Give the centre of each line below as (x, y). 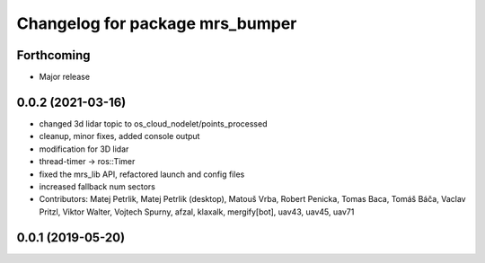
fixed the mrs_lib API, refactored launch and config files (142, 174)
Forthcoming (53, 55)
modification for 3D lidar (84, 149)
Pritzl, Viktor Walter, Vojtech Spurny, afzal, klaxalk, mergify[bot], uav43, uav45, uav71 (197, 212)
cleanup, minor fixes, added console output (119, 136)
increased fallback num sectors (97, 186)
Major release (64, 77)
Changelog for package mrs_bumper (157, 23)
